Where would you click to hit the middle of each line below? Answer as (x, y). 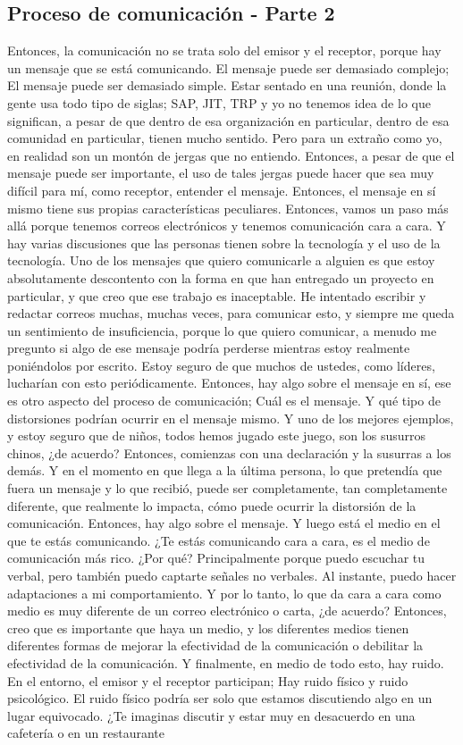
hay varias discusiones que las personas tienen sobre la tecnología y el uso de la (224, 243)
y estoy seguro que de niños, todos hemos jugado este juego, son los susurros (216, 435)
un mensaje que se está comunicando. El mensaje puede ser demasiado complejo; (228, 67)
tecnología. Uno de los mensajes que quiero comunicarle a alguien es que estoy (221, 260)
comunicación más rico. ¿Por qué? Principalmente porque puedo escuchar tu (216, 558)
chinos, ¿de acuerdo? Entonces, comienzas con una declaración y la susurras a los (229, 452)
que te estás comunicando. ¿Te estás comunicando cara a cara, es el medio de (219, 540)
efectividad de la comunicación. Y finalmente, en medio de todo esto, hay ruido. (226, 662)
